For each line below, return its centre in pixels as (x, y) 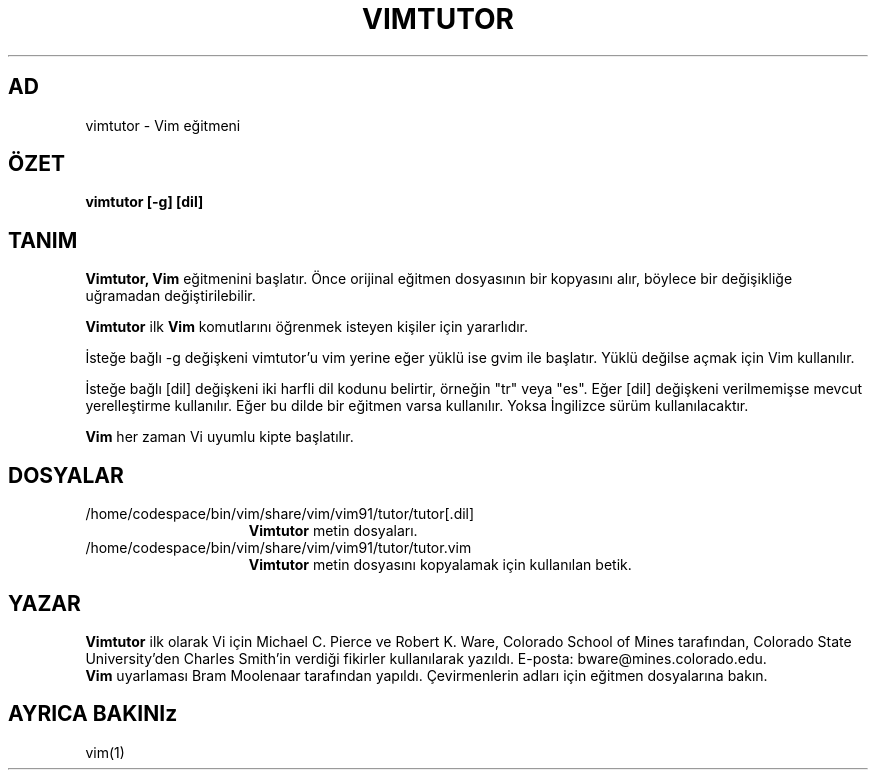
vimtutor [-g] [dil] (144, 202)
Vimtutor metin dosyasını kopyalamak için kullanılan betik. (440, 565)
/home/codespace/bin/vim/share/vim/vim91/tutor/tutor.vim (278, 548)
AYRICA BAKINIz (93, 714)
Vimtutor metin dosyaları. (333, 531)
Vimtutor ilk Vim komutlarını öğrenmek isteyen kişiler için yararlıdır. (307, 327)
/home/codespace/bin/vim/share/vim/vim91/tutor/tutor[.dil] (280, 514)
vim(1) (105, 752)
